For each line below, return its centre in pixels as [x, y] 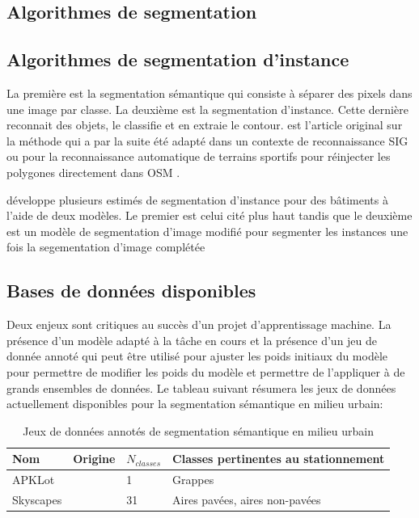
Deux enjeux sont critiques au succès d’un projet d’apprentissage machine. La [199, 324]
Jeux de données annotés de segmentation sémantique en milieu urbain [199, 430]
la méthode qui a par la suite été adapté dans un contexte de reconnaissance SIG [207, 140]
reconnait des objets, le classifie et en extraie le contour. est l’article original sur [205, 125]
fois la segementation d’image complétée [106, 247]
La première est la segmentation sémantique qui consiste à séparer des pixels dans [209, 93]
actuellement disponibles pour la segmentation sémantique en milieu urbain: [195, 404]
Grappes [193, 480]
